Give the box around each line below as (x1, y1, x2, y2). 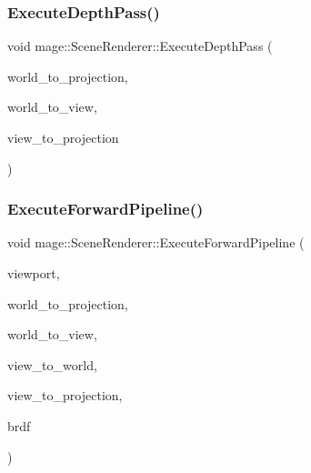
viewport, (7, 264, 60, 282)
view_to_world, (7, 355, 97, 374)
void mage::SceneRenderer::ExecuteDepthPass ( (7, 36, 273, 55)
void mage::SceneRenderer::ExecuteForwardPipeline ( (7, 233, 305, 252)
